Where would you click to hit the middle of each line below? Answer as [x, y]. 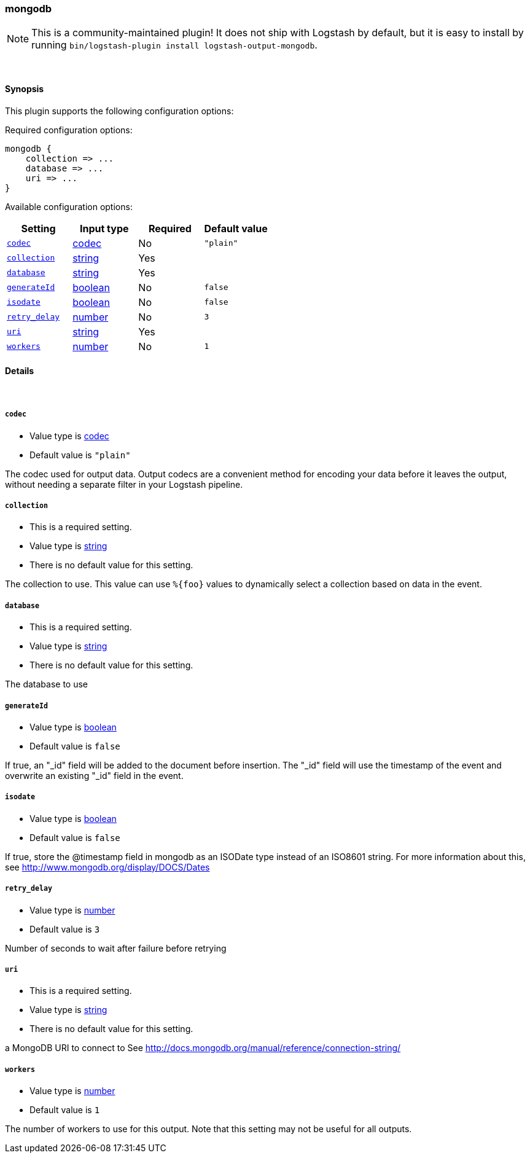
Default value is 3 [65, 929]
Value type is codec [69, 436]
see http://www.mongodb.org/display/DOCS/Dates [107, 867]
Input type [104, 228]
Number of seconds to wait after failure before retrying [116, 948]
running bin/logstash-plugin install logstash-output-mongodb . [174, 45]
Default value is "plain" [80, 455]
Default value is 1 [65, 1110]
